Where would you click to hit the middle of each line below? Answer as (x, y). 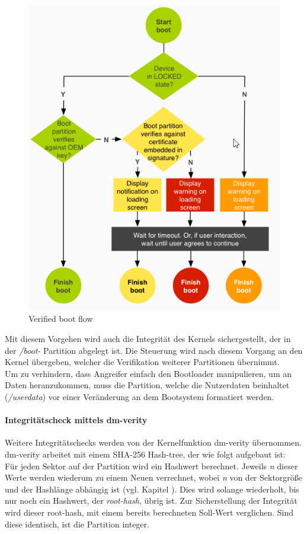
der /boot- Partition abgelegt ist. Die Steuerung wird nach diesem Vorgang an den (154, 350)
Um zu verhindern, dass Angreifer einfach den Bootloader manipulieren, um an (148, 373)
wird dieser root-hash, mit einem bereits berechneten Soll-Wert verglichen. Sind (149, 512)
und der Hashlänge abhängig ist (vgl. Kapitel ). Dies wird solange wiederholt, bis (152, 489)
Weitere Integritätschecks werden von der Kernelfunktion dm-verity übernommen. (153, 442)
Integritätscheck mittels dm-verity (76, 420)
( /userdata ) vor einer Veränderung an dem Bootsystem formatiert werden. (140, 397)
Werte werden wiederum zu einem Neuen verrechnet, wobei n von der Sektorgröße (154, 477)
